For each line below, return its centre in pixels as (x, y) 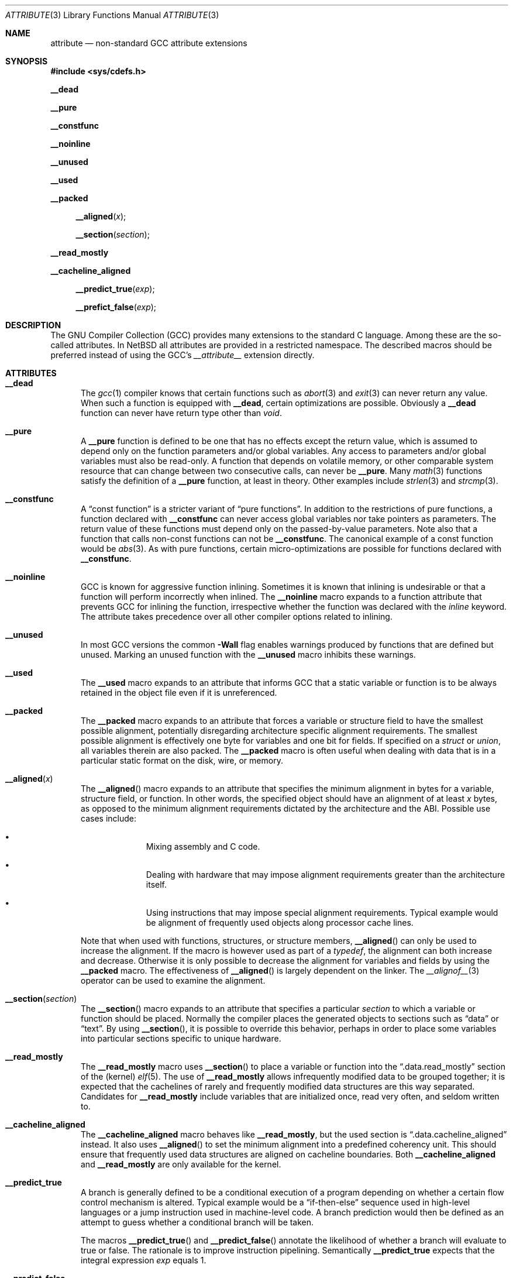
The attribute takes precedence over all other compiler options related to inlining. (237, 616)
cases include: (109, 818)
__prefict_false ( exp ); (116, 307)
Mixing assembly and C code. (203, 846)
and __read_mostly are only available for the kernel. (181, 1164)
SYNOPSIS (27, 61)
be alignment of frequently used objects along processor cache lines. (280, 923)
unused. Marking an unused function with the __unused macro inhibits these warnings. (248, 655)
